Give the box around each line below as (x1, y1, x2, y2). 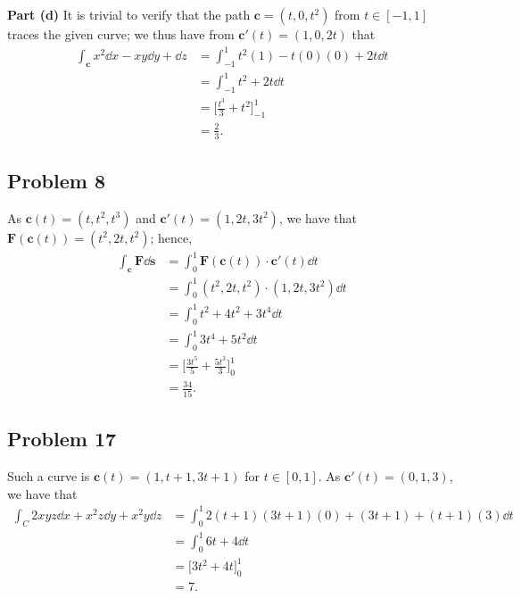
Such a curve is (7, 467, 90, 486)
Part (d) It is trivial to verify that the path (7, 5, 251, 23)
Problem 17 (7, 425, 117, 453)
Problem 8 (7, 166, 105, 194)
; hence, (150, 228, 193, 246)
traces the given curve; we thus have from (7, 25, 235, 43)
